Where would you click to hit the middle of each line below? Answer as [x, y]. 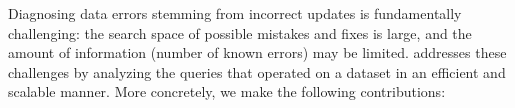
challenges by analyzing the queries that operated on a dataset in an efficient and [257, 71]
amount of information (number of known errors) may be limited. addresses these [257, 52]
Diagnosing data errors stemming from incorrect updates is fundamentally [235, 13]
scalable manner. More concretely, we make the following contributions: [227, 91]
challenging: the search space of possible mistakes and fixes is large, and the [240, 32]
